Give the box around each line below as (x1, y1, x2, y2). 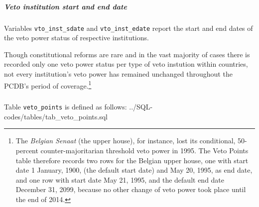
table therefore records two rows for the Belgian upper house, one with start (15, 155, 249, 165)
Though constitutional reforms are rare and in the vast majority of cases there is (4, 49, 250, 59)
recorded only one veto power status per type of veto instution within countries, (4, 59, 248, 69)
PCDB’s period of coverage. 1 (4, 79, 92, 91)
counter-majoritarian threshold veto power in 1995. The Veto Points (40, 145, 249, 156)
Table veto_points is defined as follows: (4, 102, 127, 112)
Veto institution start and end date (4, 1, 127, 11)
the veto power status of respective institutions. (4, 32, 149, 43)
